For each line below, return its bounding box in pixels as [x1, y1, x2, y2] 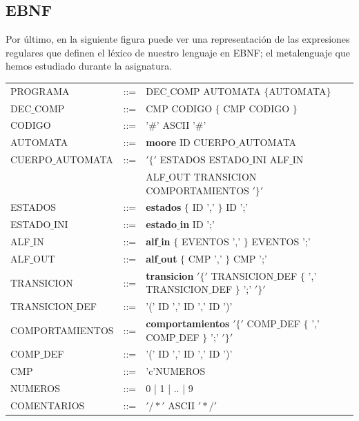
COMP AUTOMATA [170, 83, 261, 98]
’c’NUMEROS [146, 364, 206, 378]
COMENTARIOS [10, 398, 85, 413]
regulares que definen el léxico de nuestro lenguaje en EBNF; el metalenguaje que [6, 45, 350, 59]
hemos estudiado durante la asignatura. [6, 59, 173, 73]
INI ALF [252, 152, 290, 167]
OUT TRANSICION [168, 169, 257, 183]
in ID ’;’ [179, 217, 215, 232]
